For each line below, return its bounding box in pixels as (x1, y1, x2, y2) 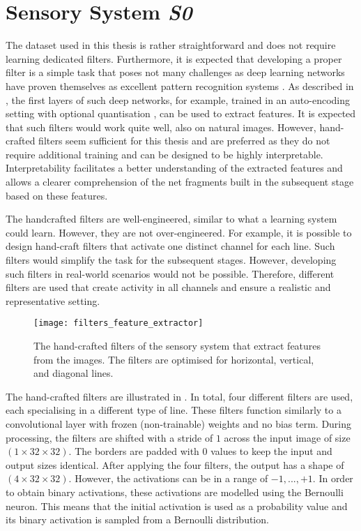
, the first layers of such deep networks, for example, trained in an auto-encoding (6, 92, 351, 107)
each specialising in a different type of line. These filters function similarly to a (6, 403, 341, 417)
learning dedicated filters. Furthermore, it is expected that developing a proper (6, 51, 342, 66)
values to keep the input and (210, 444, 332, 458)
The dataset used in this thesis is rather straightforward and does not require (6, 38, 336, 52)
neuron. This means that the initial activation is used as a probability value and (6, 498, 348, 513)
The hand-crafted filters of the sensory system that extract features (33, 338, 321, 353)
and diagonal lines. (33, 366, 114, 380)
